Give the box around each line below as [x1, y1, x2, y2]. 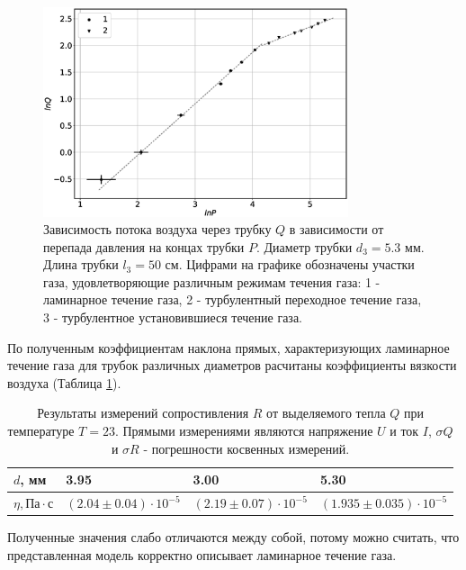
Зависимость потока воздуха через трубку [43, 220, 272, 239]
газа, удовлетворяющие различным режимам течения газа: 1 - [43, 272, 381, 291]
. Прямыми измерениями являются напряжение [114, 421, 373, 440]
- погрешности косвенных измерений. [143, 439, 350, 457]
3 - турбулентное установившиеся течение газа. [43, 308, 303, 327]
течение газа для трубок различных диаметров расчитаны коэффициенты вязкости [7, 356, 457, 375]
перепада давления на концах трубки [43, 237, 245, 256]
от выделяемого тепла [266, 403, 386, 422]
